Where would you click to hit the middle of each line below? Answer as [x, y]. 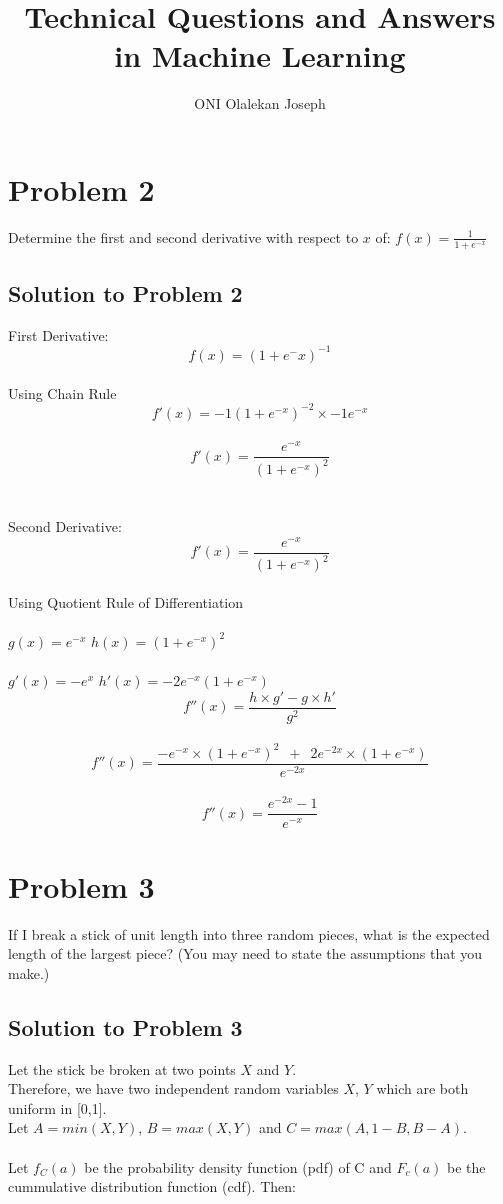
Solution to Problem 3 [125, 1026]
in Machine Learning [260, 55]
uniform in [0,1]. [57, 1107]
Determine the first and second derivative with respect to [183, 236]
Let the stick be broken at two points [122, 1068]
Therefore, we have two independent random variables [173, 1088]
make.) [29, 972]
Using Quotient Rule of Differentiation [126, 601]
